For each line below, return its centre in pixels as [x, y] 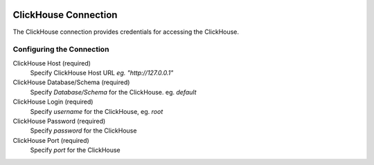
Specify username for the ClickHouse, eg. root [97, 111]
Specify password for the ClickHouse [83, 130]
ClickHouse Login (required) [53, 102]
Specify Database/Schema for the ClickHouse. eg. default [113, 92]
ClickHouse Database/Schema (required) [71, 82]
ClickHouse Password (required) [59, 121]
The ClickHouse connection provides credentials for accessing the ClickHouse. [126, 32]
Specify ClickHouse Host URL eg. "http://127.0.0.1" [102, 73]
